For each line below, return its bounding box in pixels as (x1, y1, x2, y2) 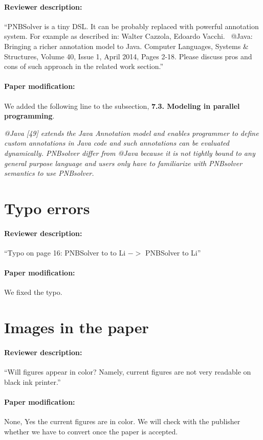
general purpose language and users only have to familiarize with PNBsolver (4, 157, 243, 168)
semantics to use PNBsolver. (4, 168, 94, 178)
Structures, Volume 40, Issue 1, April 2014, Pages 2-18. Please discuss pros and (4, 51, 252, 61)
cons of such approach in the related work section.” (4, 61, 164, 72)
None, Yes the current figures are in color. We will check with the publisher (4, 416, 240, 427)
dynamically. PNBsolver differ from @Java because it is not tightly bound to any (4, 147, 255, 158)
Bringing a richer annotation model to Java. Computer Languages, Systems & (4, 40, 249, 51)
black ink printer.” (4, 376, 61, 387)
